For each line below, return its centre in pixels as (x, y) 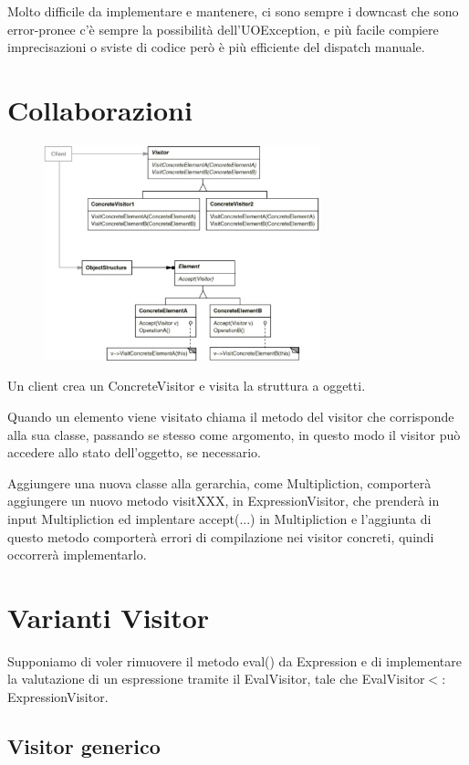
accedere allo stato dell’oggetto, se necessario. (134, 452)
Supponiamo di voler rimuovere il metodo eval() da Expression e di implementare (234, 660)
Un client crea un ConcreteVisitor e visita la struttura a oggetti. (187, 386)
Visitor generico (84, 746)
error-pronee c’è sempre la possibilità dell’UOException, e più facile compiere (223, 29)
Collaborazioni (100, 109)
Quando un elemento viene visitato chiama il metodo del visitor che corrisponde (231, 417)
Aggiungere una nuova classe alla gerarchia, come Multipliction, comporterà (219, 482)
